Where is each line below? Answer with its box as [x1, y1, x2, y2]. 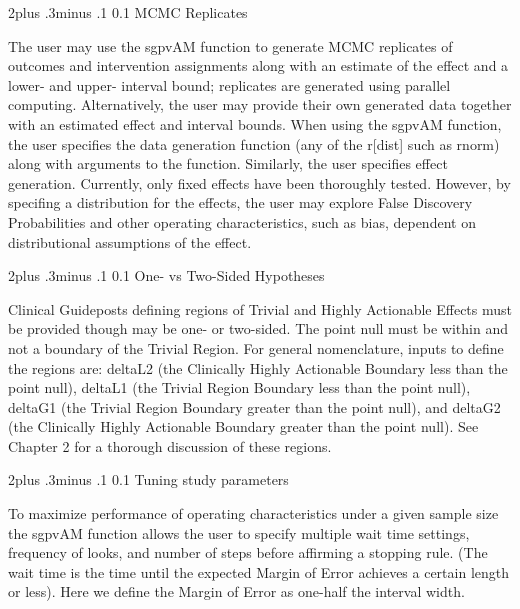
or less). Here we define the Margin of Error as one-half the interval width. [8, 581, 465, 602]
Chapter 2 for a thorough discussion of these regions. [8, 435, 332, 456]
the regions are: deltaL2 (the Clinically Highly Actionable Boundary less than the [8, 357, 508, 378]
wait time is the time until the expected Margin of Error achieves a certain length [8, 561, 510, 582]
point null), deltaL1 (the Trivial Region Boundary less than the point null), [8, 377, 471, 398]
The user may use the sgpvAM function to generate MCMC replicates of [8, 35, 453, 56]
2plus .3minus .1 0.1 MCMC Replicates [8, 2, 248, 22]
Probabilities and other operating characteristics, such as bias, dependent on [8, 211, 476, 232]
